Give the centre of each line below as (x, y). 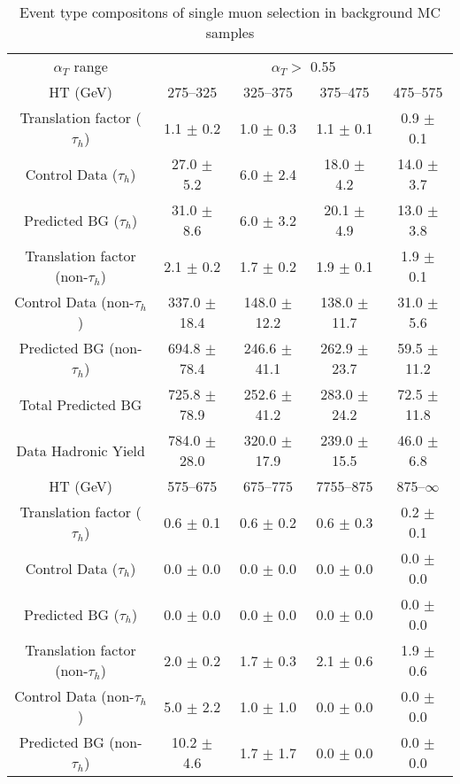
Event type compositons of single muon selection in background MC (230, 12)
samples (230, 32)
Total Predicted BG (80, 404)
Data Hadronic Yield (80, 450)
